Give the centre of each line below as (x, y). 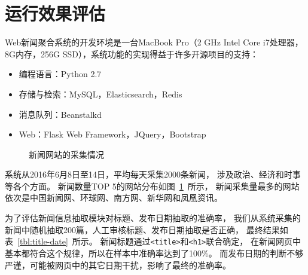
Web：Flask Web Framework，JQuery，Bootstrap (112, 134)
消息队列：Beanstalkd (60, 114)
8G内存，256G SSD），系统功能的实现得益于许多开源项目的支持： (132, 54)
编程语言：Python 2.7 (60, 74)
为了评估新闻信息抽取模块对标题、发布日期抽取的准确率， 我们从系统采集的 (153, 218)
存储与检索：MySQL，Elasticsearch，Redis (100, 94)
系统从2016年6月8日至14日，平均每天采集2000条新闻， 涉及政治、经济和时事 (153, 174)
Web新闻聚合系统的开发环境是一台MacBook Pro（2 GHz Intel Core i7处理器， (154, 42)
